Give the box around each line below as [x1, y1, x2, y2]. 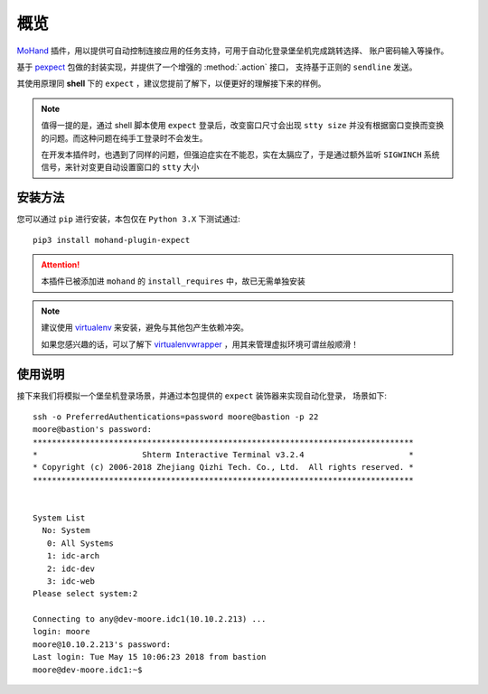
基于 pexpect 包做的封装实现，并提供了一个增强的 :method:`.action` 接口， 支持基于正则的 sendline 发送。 [16, 61, 418, 72]
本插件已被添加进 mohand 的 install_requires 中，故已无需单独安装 [41, 276, 306, 286]
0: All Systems [46, 538, 115, 549]
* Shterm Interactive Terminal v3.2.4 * [33, 450, 415, 460]
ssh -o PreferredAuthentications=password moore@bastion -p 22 [33, 411, 319, 422]
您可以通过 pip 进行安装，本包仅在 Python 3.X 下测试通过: [16, 213, 241, 225]
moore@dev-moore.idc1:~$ [33, 664, 143, 675]
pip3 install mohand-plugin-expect [33, 235, 191, 245]
